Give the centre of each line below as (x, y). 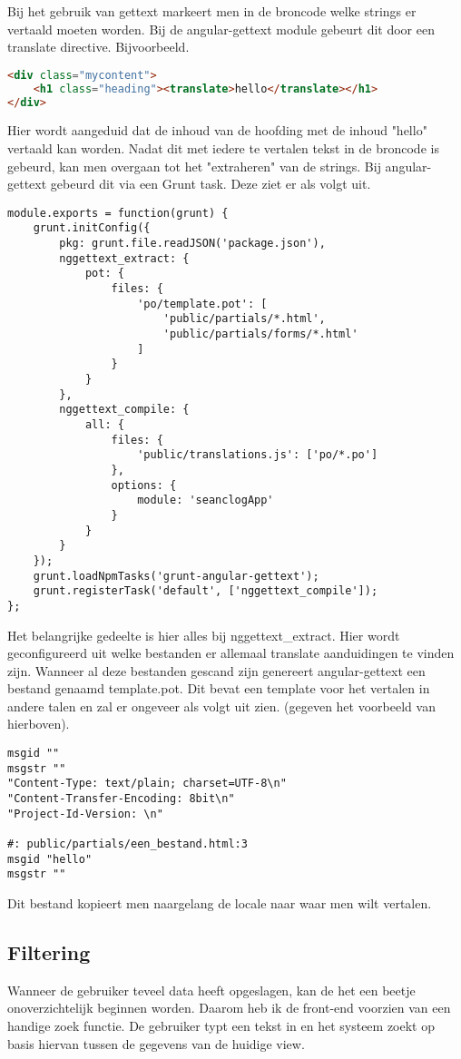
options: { (144, 485)
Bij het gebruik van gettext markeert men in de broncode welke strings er (212, 11)
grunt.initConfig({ (92, 228)
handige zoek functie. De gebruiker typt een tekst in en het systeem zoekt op (221, 1025)
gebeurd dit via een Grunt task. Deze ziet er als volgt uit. (211, 184)
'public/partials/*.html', (244, 319)
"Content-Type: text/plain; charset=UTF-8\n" (147, 784)
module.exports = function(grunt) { (118, 213)
